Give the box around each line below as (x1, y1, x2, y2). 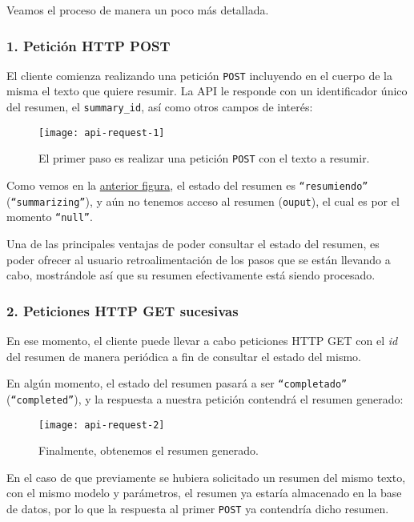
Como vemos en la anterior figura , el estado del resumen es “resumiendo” (6, 177, 368, 194)
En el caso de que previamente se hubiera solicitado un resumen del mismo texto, (6, 468, 406, 485)
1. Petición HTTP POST (6, 35, 171, 55)
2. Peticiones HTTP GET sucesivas (6, 300, 239, 320)
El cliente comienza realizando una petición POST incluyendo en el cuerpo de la (6, 66, 392, 83)
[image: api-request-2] (38, 419, 165, 431)
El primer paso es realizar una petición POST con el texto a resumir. (38, 150, 370, 167)
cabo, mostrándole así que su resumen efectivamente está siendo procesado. (6, 267, 376, 283)
